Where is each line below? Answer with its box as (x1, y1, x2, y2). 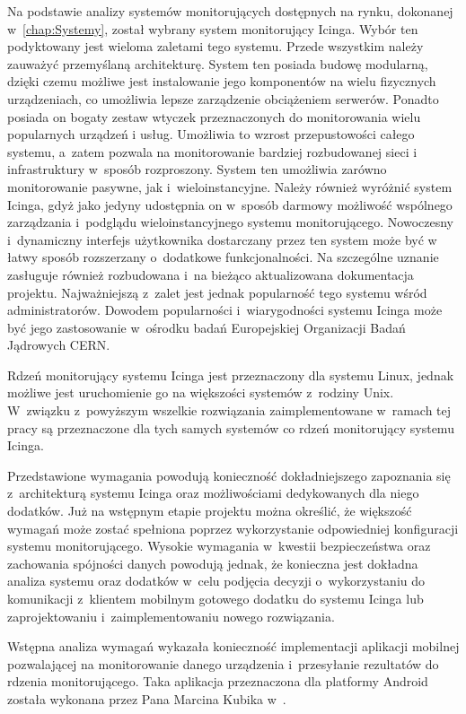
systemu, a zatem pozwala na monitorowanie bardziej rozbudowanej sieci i (7, 142, 418, 161)
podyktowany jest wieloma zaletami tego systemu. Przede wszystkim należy (7, 37, 424, 56)
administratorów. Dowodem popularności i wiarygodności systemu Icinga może (7, 300, 443, 319)
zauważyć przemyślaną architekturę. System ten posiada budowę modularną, (7, 54, 428, 73)
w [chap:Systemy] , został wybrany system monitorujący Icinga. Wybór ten (7, 19, 418, 38)
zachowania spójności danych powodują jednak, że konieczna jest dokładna (7, 553, 418, 572)
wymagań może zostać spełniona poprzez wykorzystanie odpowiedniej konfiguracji (7, 518, 459, 537)
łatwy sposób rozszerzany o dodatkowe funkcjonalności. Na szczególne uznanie (7, 248, 439, 266)
